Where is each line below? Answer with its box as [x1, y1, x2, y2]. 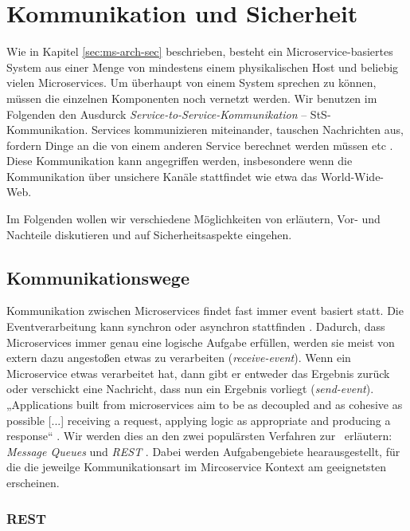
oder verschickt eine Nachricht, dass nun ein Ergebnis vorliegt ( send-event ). [6, 380, 374, 397]
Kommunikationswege [6, 265, 190, 289]
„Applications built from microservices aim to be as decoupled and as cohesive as [6, 396, 403, 413]
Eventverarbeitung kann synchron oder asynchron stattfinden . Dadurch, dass [6, 318, 385, 335]
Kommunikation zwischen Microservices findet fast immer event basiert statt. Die [6, 302, 404, 319]
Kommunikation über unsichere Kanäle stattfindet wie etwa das [6, 167, 318, 184]
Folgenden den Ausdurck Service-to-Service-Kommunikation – [6, 105, 307, 122]
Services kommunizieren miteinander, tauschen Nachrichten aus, [91, 121, 404, 138]
